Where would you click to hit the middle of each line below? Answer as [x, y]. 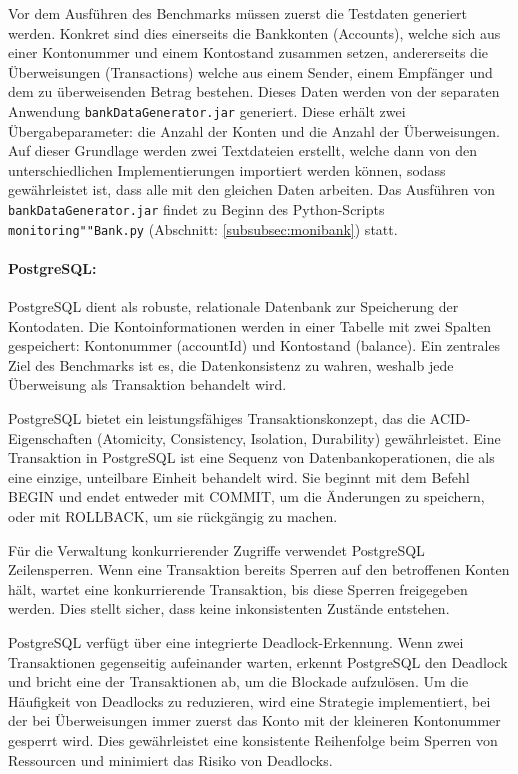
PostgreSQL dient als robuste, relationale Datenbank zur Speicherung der [233, 306]
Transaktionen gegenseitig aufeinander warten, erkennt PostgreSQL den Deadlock [258, 661]
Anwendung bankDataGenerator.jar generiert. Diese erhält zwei [207, 110]
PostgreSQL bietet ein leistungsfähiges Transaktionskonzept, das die [217, 418]
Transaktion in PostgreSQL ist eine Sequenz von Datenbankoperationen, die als [251, 457]
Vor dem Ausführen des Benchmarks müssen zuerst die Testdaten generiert [238, 13]
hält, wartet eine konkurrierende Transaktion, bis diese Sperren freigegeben [238, 588]
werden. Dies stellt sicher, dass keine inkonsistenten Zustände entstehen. [229, 608]
